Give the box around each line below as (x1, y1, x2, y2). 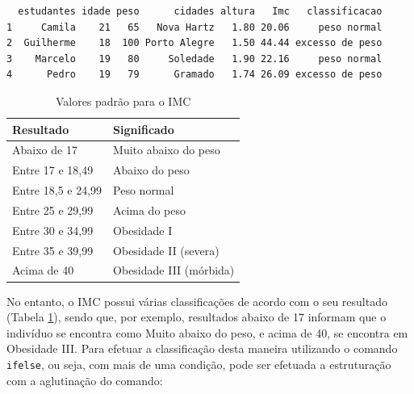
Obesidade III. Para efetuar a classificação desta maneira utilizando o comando (6, 340, 398, 357)
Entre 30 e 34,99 (12, 221, 94, 238)
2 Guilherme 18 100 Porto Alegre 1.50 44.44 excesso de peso (6, 37, 383, 49)
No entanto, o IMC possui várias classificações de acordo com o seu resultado (6, 292, 387, 309)
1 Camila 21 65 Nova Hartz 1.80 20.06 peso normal (6, 21, 383, 33)
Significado (113, 120, 174, 137)
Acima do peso (113, 201, 186, 218)
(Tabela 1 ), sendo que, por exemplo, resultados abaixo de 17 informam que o (6, 308, 387, 325)
